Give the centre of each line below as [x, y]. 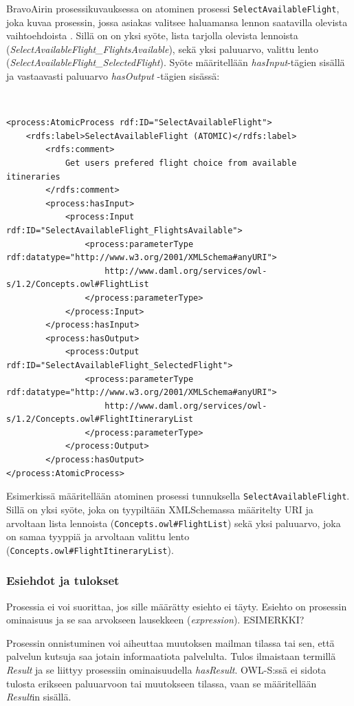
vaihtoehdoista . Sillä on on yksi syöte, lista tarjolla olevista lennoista [152, 35]
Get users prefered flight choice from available [181, 163]
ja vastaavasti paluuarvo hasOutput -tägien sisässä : [113, 76]
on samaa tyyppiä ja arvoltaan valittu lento [98, 536]
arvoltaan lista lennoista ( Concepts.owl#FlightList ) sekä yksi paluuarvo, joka [174, 523]
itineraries [33, 176]
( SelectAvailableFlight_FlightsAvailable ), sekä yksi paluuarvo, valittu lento [162, 49]
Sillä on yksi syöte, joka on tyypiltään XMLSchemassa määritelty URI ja [160, 509]
